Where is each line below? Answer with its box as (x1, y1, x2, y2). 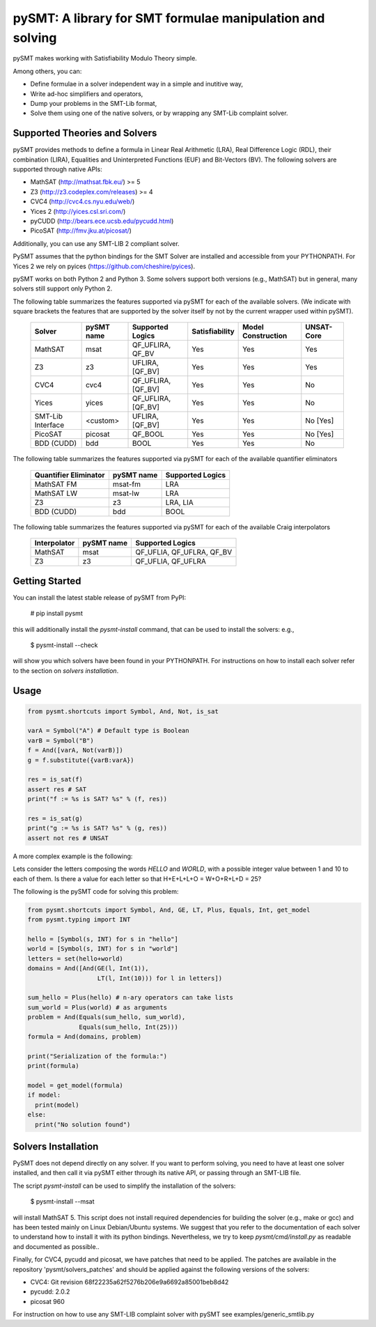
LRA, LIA (165, 497, 194, 507)
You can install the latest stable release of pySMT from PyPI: (13, 593, 187, 602)
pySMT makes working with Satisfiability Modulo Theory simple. (13, 54, 198, 63)
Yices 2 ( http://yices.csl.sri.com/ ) (30, 207, 126, 215)
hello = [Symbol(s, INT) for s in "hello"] (27, 936, 179, 943)
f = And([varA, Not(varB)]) (27, 746, 123, 754)
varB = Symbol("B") (27, 736, 94, 745)
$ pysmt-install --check (30, 641, 98, 649)
